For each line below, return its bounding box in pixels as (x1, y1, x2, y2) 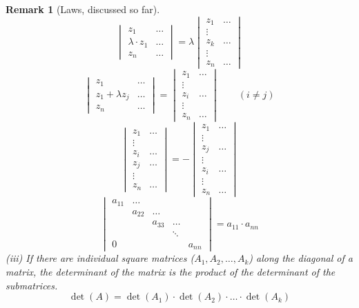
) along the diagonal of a (249, 251, 353, 265)
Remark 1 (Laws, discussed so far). (6, 2, 160, 16)
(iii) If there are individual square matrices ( (6, 251, 195, 265)
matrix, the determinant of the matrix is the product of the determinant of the (6, 264, 336, 278)
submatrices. (6, 278, 58, 292)
